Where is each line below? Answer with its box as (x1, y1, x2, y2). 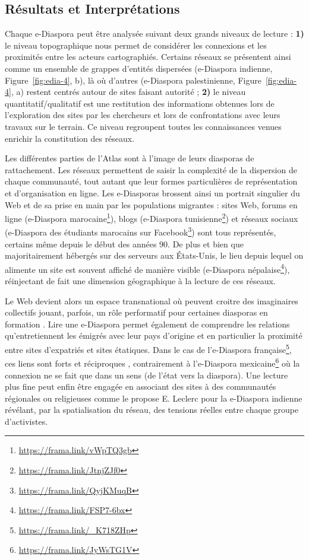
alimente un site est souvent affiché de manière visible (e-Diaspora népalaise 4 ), (5, 261, 290, 275)
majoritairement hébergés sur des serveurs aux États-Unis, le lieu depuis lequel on (5, 249, 304, 262)
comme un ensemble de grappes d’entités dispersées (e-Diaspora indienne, (5, 62, 273, 74)
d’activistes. (5, 415, 48, 427)
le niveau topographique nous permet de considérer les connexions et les (5, 39, 267, 51)
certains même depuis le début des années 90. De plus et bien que (5, 237, 244, 250)
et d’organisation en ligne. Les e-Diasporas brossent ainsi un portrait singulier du (5, 186, 300, 199)
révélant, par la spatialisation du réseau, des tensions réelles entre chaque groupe (5, 403, 299, 416)
